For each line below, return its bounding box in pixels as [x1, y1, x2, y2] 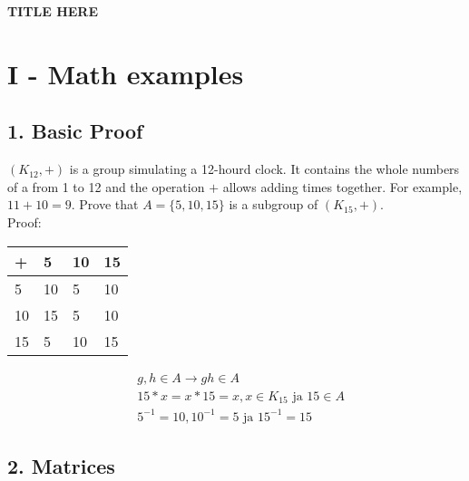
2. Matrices [7, 451, 115, 479]
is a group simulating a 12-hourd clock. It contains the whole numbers [69, 159, 460, 178]
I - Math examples [7, 54, 244, 91]
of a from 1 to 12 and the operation [7, 177, 205, 196]
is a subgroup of [229, 195, 318, 214]
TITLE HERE [7, 2, 98, 20]
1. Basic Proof [7, 117, 143, 145]
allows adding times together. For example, [222, 177, 463, 196]
